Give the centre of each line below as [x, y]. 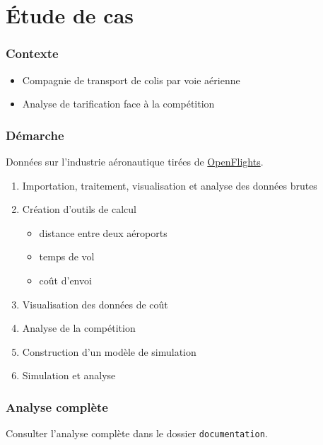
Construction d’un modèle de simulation [109, 351]
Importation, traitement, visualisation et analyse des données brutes [170, 185]
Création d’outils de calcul [79, 209]
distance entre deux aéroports [103, 232]
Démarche [35, 135]
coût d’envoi [65, 280]
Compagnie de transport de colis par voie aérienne [131, 80]
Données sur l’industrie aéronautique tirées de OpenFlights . [135, 161]
